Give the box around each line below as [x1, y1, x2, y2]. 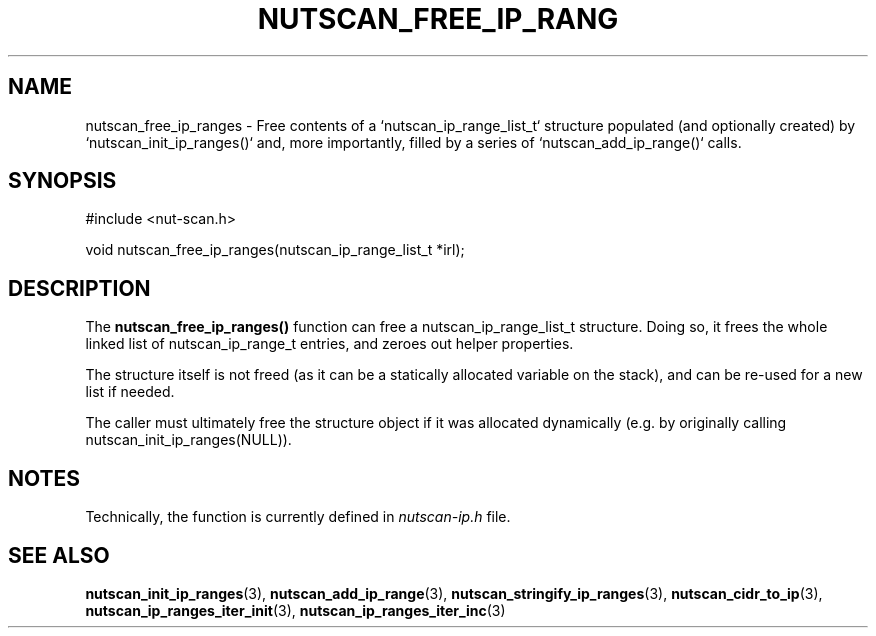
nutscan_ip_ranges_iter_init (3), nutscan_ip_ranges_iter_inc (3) [85, 601, 506, 619]
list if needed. [85, 383, 175, 401]
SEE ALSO [8, 542, 110, 568]
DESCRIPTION [8, 275, 151, 301]
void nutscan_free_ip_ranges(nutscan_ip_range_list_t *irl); [85, 241, 465, 259]
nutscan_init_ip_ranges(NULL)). [85, 431, 292, 449]
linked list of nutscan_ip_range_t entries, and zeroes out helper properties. [85, 335, 574, 353]
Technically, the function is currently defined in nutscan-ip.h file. [85, 508, 511, 526]
